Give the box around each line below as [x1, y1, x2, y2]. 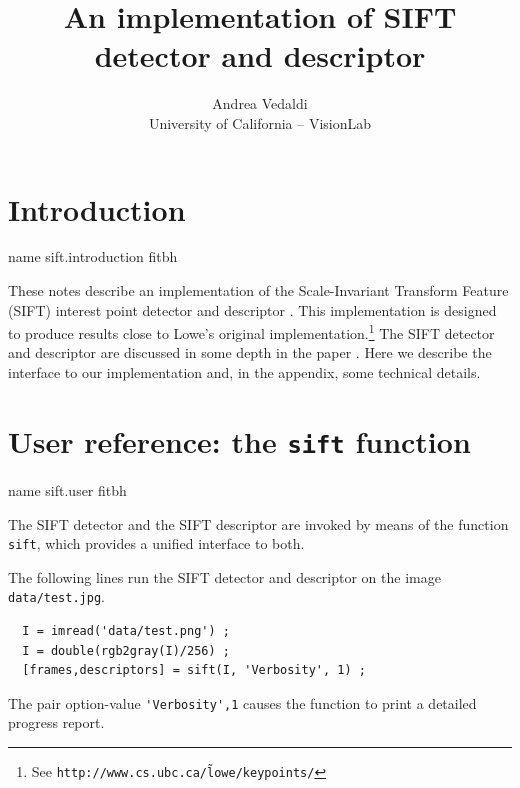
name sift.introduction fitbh [8, 246, 178, 267]
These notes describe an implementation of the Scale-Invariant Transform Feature [8, 280, 509, 301]
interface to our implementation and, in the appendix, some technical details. [8, 362, 481, 383]
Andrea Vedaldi [212, 93, 308, 114]
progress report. [8, 712, 105, 733]
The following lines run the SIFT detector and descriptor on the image [8, 566, 441, 587]
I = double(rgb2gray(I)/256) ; [22, 643, 230, 658]
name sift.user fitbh [8, 479, 127, 500]
